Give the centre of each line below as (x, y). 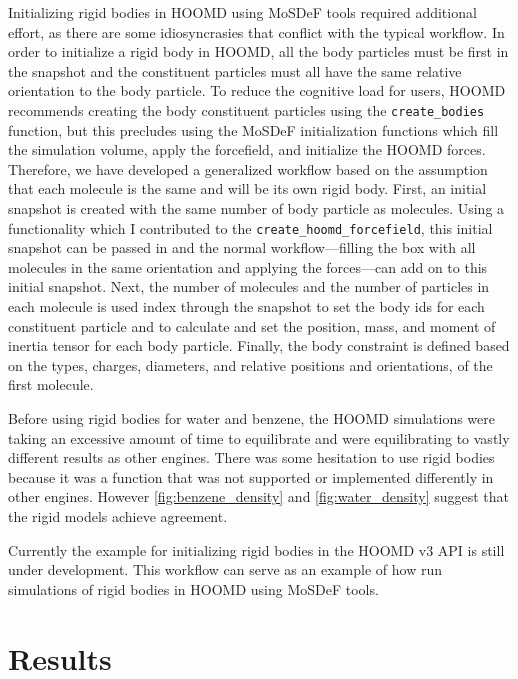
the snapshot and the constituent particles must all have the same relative (235, 70)
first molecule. (51, 384)
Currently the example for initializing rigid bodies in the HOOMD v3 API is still (256, 549)
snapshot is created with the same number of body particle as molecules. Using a (256, 208)
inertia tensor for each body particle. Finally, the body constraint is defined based (259, 345)
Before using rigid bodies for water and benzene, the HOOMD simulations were (252, 418)
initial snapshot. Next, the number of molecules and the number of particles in (249, 286)
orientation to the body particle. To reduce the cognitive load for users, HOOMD (257, 90)
